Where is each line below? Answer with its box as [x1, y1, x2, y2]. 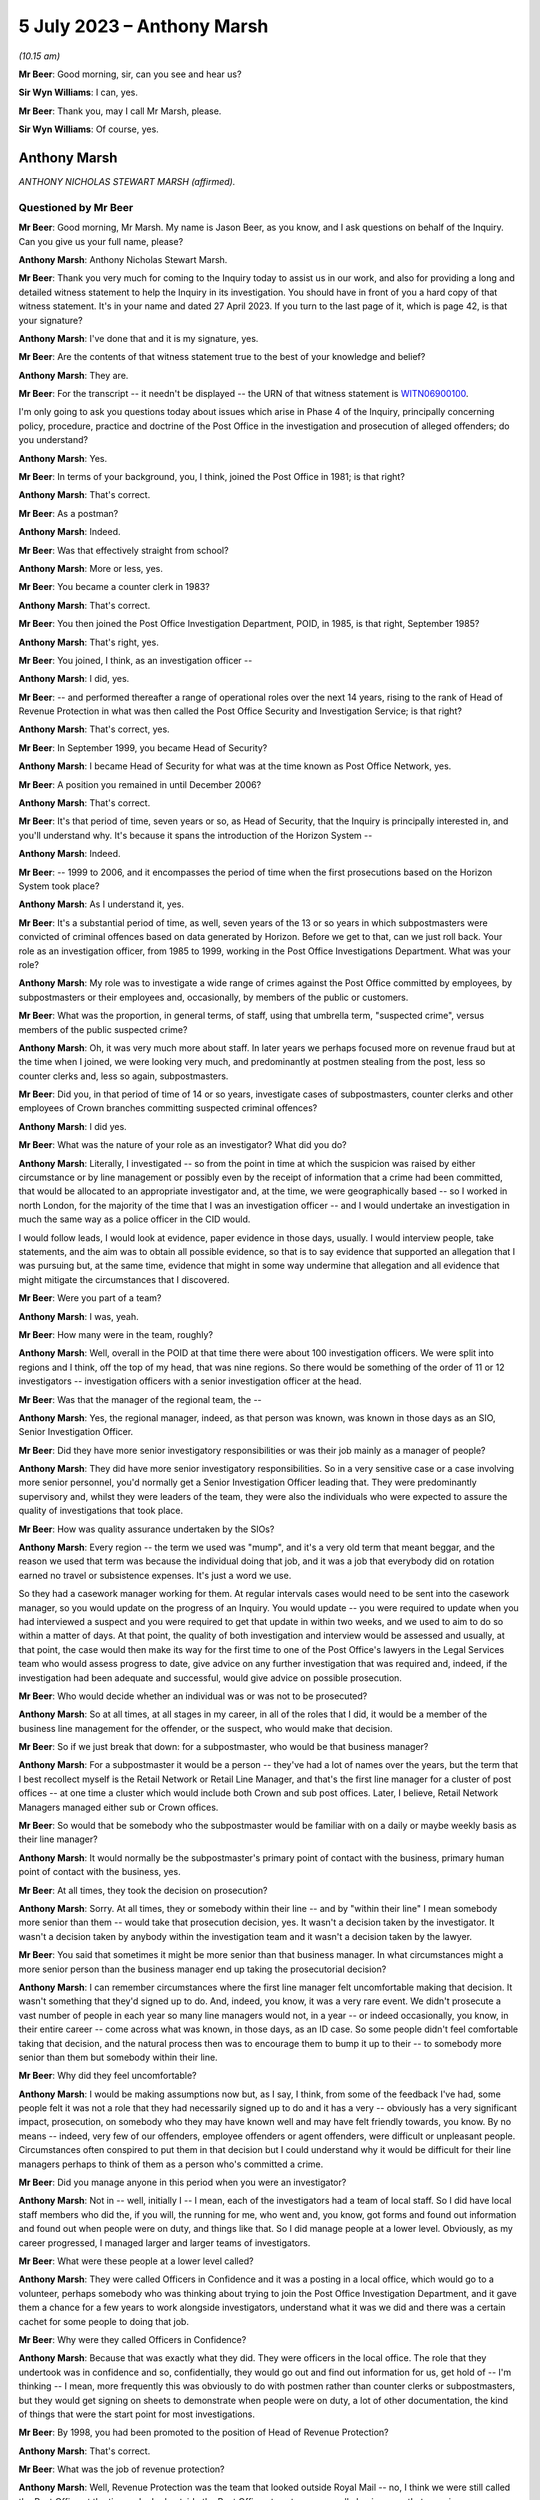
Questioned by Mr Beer [18, 200, 134, 214]
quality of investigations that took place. [18, 1505, 184, 1517]
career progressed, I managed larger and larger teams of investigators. [18, 2236, 311, 2249]
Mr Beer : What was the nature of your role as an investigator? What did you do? [18, 1139, 347, 1151]
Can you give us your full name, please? [18, 235, 184, 247]
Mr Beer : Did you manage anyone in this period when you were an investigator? [18, 2176, 347, 2189]
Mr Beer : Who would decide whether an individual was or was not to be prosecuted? [18, 1690, 368, 1702]
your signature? [18, 314, 84, 326]
